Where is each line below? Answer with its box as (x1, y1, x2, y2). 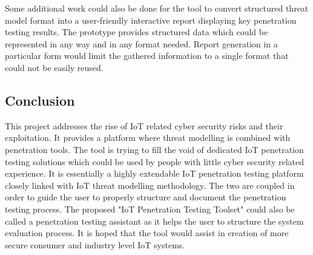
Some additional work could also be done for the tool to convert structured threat (5, 2, 309, 14)
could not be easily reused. (5, 61, 104, 73)
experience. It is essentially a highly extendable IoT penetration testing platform (5, 167, 304, 180)
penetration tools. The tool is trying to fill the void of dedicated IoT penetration (5, 143, 304, 155)
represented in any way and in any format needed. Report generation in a (5, 37, 278, 50)
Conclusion (5, 90, 75, 109)
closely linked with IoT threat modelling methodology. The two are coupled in (5, 178, 295, 191)
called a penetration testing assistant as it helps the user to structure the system (5, 214, 304, 227)
